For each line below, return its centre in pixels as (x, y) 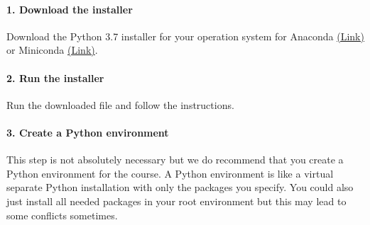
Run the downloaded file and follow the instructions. (120, 104)
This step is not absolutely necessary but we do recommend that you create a (175, 160)
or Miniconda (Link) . (52, 50)
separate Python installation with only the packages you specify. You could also (180, 187)
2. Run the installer (55, 77)
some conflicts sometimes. (62, 215)
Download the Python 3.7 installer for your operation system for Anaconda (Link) (185, 36)
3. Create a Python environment (88, 132)
